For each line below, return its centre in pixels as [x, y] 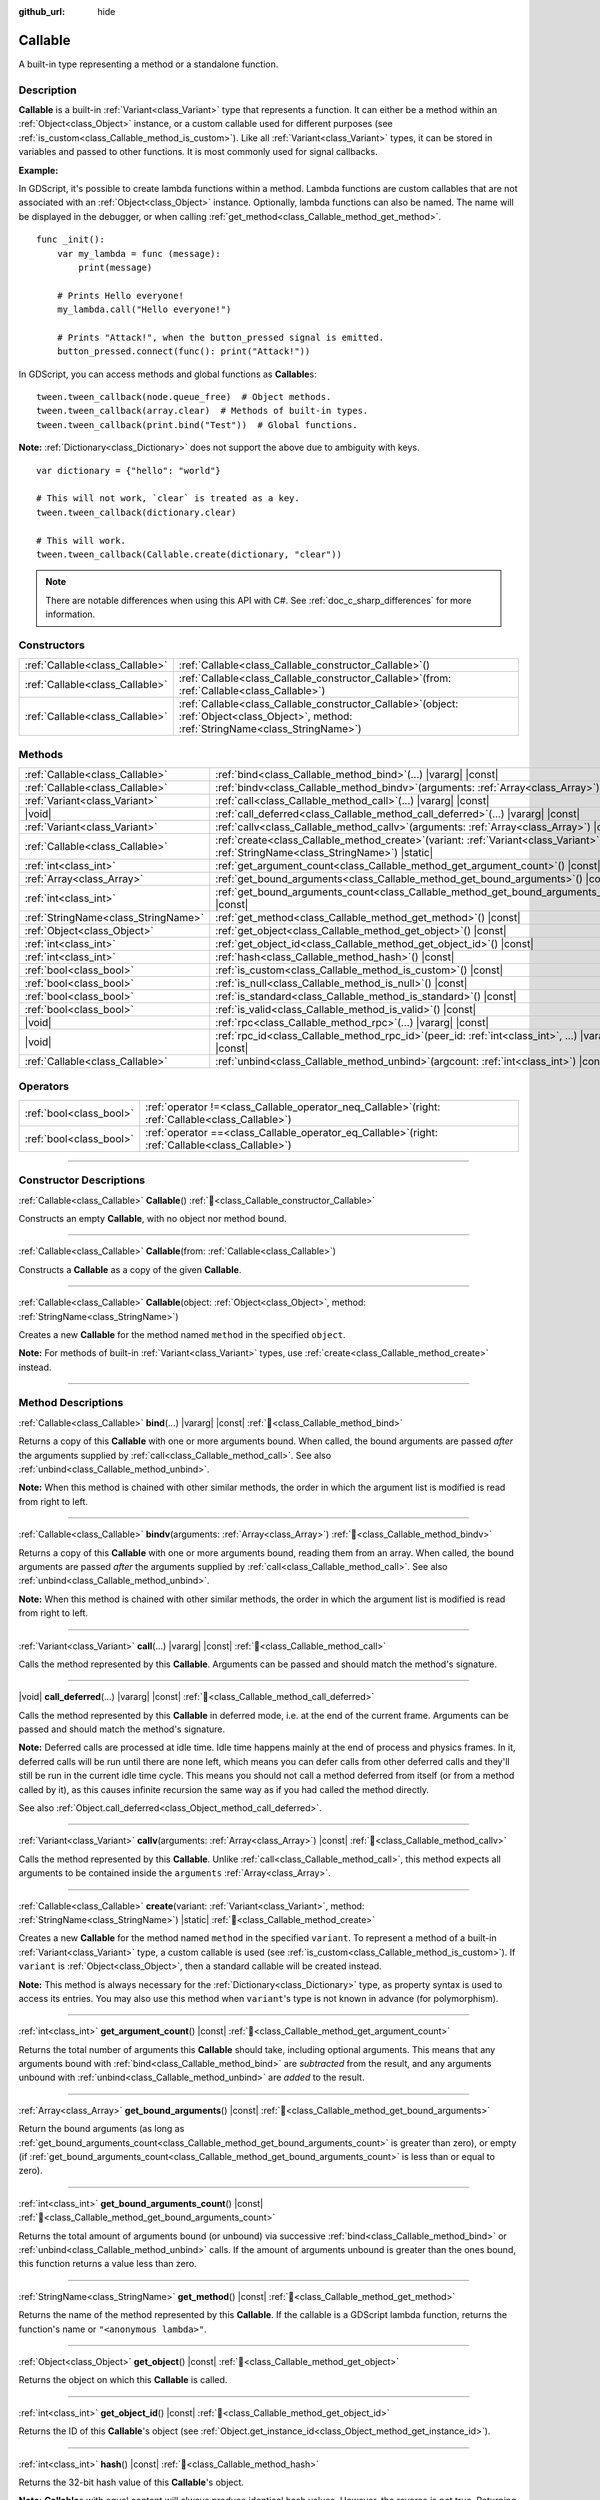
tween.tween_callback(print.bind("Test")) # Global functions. [197, 424]
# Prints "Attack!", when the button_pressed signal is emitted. [220, 337]
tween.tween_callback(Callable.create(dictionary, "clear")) [189, 554]
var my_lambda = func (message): [139, 253]
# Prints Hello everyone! [120, 295]
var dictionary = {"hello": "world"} [129, 470]
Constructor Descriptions [81, 1180]
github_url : [41, 11]
